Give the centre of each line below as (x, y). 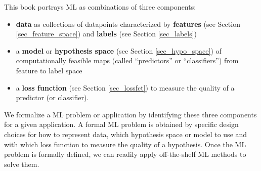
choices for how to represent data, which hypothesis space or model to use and (126, 134)
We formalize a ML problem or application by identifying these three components (130, 114)
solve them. (22, 164)
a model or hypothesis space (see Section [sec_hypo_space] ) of (119, 50)
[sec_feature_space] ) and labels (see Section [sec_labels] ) (106, 34)
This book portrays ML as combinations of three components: (100, 7)
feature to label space (49, 70)
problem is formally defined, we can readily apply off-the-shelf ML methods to (125, 154)
